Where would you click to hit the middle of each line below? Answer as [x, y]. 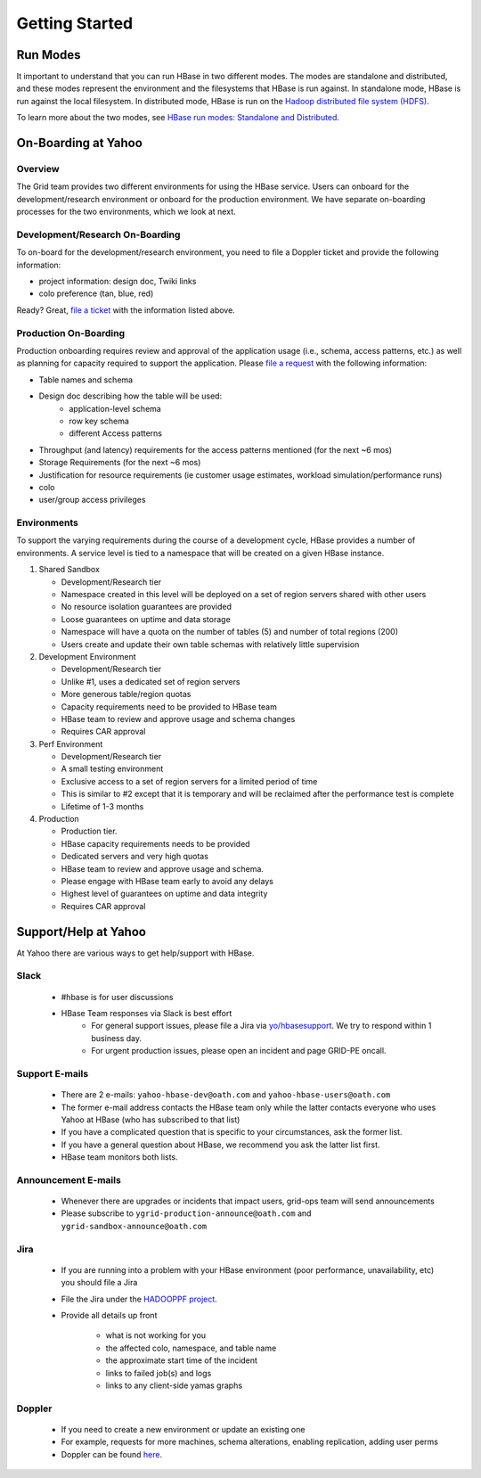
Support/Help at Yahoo [82, 932]
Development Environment [88, 656]
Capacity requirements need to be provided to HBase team [169, 706]
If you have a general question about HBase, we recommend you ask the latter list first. [220, 1145]
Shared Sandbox [69, 570]
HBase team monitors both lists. [119, 1157]
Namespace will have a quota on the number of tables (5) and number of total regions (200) [230, 632]
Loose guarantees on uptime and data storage [146, 619]
